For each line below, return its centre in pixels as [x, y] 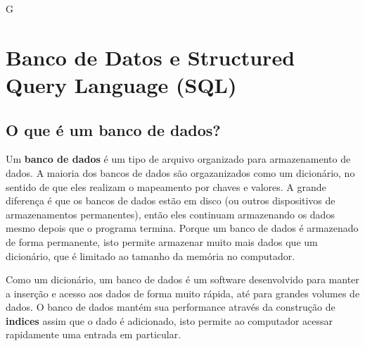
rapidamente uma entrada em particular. [94, 334]
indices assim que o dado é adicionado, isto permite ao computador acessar [169, 320]
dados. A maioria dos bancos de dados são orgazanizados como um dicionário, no [180, 172]
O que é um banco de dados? [113, 129]
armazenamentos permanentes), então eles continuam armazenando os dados [170, 214]
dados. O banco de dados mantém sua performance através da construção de [171, 307]
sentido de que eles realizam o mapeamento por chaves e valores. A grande [166, 186]
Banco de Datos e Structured [151, 57]
